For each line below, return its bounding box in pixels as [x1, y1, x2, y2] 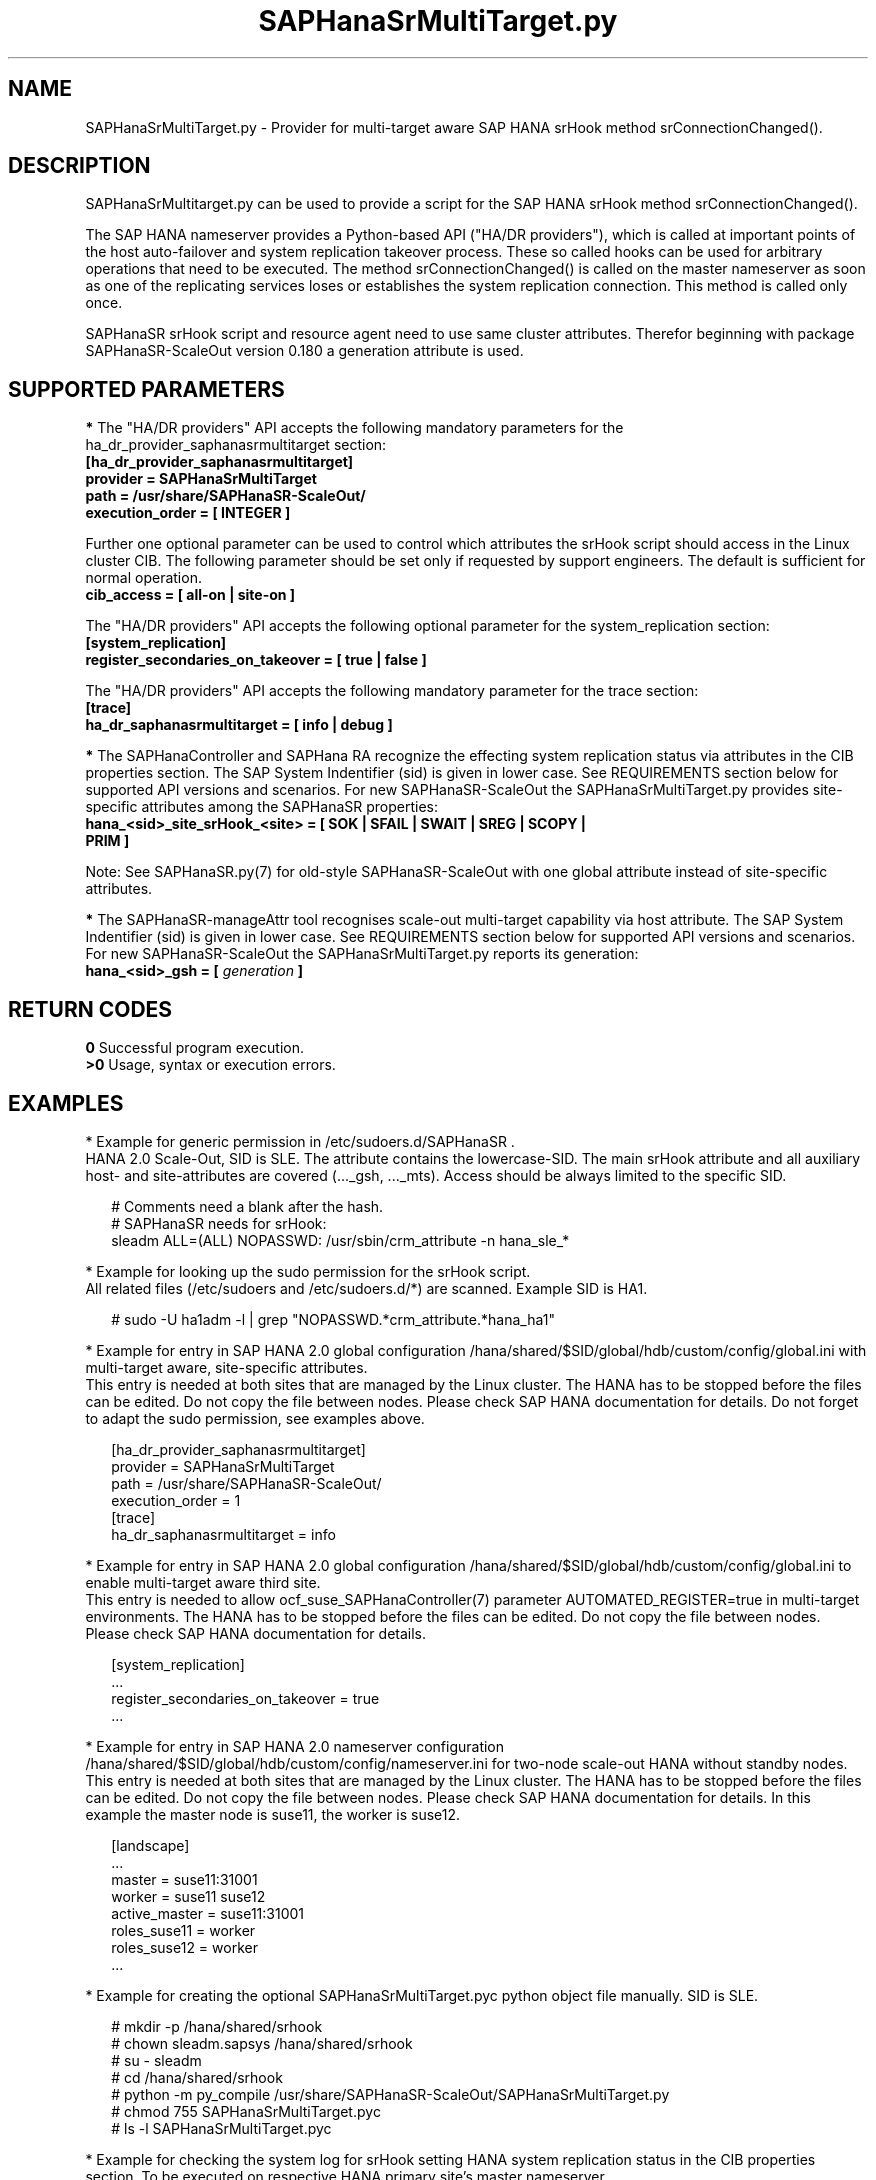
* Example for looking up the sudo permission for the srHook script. [85, 1262, 531, 1280]
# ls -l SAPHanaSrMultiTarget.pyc [111, 2119, 332, 2137]
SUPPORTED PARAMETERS [8, 376, 285, 402]
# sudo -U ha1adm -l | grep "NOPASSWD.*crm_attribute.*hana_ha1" [111, 1310, 555, 1328]
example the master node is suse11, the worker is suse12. [85, 1805, 461, 1823]
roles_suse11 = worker [111, 1921, 256, 1939]
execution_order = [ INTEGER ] [85, 504, 291, 522]
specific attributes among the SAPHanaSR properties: [85, 798, 438, 816]
